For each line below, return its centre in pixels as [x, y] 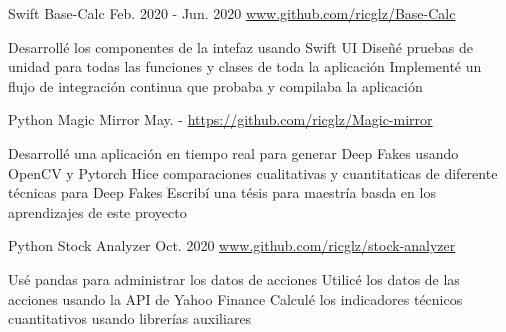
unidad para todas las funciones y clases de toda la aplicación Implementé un [245, 66]
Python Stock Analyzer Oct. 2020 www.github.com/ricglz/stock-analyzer [232, 245]
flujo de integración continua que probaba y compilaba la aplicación [215, 85]
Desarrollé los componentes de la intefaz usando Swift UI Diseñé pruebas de [240, 46]
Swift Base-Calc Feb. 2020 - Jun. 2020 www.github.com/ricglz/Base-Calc [232, 13]
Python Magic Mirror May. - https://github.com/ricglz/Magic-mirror [220, 119]
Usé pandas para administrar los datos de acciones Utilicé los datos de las [234, 278]
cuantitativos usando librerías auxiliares [130, 318]
